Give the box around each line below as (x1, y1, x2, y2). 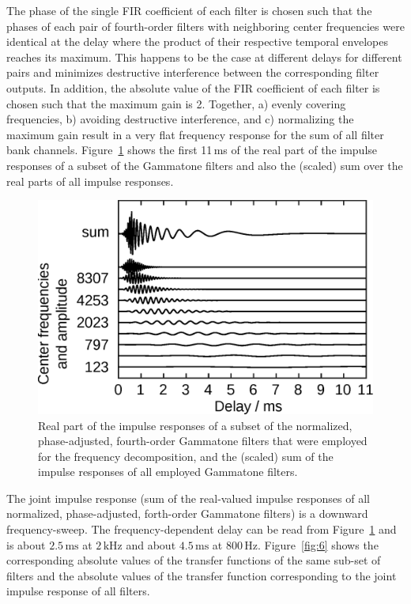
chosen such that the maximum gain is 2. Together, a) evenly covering (6, 95, 346, 111)
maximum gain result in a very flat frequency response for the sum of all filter (6, 126, 384, 142)
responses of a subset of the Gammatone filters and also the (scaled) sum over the (6, 157, 403, 173)
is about (6, 536, 46, 553)
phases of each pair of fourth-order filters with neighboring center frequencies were (6, 17, 405, 34)
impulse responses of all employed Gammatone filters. (38, 463, 298, 480)
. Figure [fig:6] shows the (258, 536, 379, 553)
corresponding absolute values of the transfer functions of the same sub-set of (6, 552, 381, 568)
